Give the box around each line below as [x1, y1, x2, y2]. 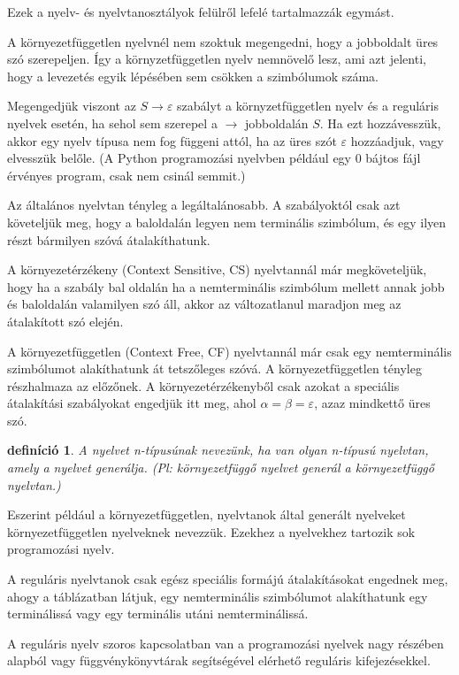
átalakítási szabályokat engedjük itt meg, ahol [7, 394, 256, 412]
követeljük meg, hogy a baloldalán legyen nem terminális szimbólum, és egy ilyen [7, 212, 447, 231]
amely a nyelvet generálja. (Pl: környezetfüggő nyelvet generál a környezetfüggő [7, 458, 434, 477]
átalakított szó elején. [7, 311, 124, 330]
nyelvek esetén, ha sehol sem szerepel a [7, 113, 218, 132]
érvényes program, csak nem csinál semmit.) [7, 165, 246, 184]
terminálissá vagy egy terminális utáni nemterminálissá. [7, 604, 309, 623]
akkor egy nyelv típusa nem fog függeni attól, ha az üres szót [7, 131, 337, 150]
